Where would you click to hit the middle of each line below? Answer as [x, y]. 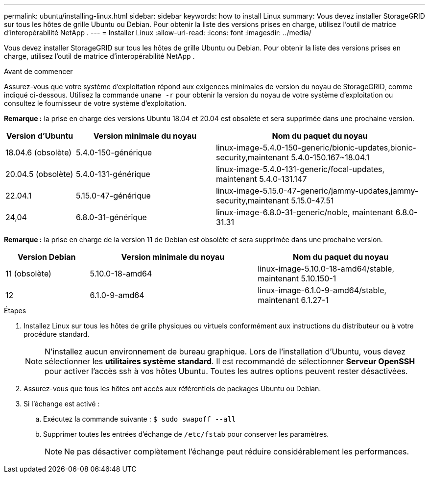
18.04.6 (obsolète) [39, 152]
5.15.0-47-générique [113, 196]
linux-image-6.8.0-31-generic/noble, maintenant [305, 212]
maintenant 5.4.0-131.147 [261, 179]
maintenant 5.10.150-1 [297, 278]
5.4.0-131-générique [113, 174]
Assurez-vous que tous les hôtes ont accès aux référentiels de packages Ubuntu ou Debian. [172, 389]
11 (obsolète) [28, 274]
